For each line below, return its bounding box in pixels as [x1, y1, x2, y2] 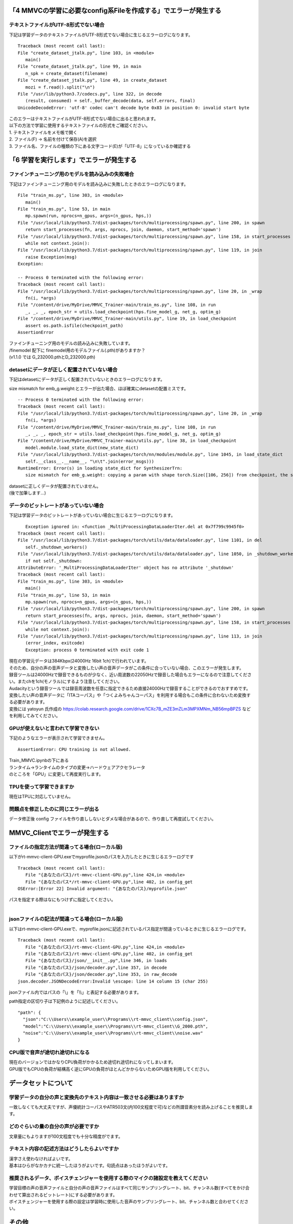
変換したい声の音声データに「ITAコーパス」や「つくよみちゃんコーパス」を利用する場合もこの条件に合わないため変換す [9, 692, 251, 698]
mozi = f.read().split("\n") [25, 84, 95, 90]
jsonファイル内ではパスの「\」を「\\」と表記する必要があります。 [9, 989, 142, 995]
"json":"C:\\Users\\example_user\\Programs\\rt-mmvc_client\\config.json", [22, 1016, 209, 1022]
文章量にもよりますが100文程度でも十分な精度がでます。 [9, 1133, 123, 1139]
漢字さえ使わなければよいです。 [9, 1155, 73, 1161]
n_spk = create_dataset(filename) [25, 71, 108, 76]
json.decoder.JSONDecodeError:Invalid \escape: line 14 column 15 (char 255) [18, 978, 209, 984]
